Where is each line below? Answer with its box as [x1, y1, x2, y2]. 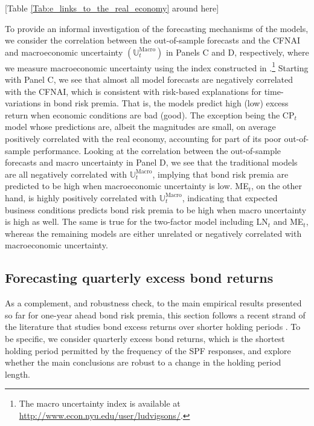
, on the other [251, 179, 303, 192]
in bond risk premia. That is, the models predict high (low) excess [43, 97, 289, 109]
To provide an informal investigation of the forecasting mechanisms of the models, [5, 22, 309, 34]
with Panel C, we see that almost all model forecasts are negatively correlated [5, 73, 293, 86]
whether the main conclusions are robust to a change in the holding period [5, 356, 281, 369]
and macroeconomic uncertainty [5, 45, 123, 58]
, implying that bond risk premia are [152, 167, 289, 180]
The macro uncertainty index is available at [19, 397, 181, 410]
